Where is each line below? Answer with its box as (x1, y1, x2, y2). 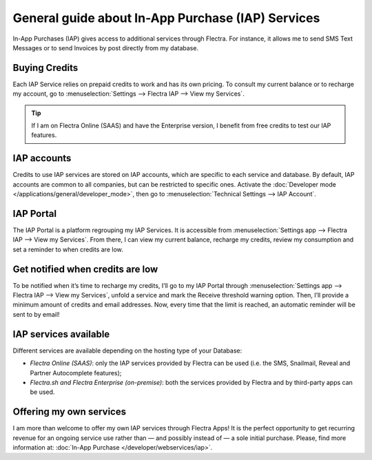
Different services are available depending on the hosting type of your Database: (12, 346, 242, 355)
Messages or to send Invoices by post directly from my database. (12, 43, 199, 52)
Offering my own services (12, 406, 127, 418)
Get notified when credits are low (12, 263, 158, 275)
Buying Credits (12, 62, 79, 74)
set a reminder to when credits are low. (12, 245, 123, 253)
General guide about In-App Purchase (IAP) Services (12, 10, 320, 25)
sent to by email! (12, 310, 60, 318)
